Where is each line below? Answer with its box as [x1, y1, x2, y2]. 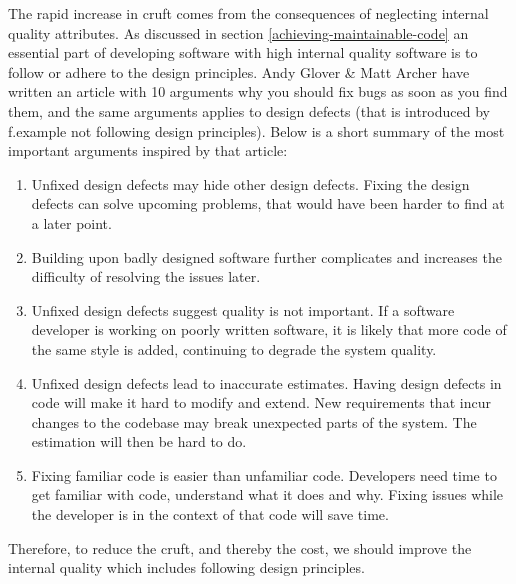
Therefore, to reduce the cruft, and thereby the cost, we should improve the [8, 537, 472, 558]
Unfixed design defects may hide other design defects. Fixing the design [31, 173, 470, 194]
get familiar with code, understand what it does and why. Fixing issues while [31, 484, 504, 505]
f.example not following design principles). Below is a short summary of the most [8, 120, 505, 141]
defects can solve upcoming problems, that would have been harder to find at [31, 193, 505, 214]
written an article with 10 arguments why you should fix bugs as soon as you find [8, 81, 508, 102]
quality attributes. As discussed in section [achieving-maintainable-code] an [8, 22, 469, 43]
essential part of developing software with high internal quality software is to [8, 42, 478, 63]
